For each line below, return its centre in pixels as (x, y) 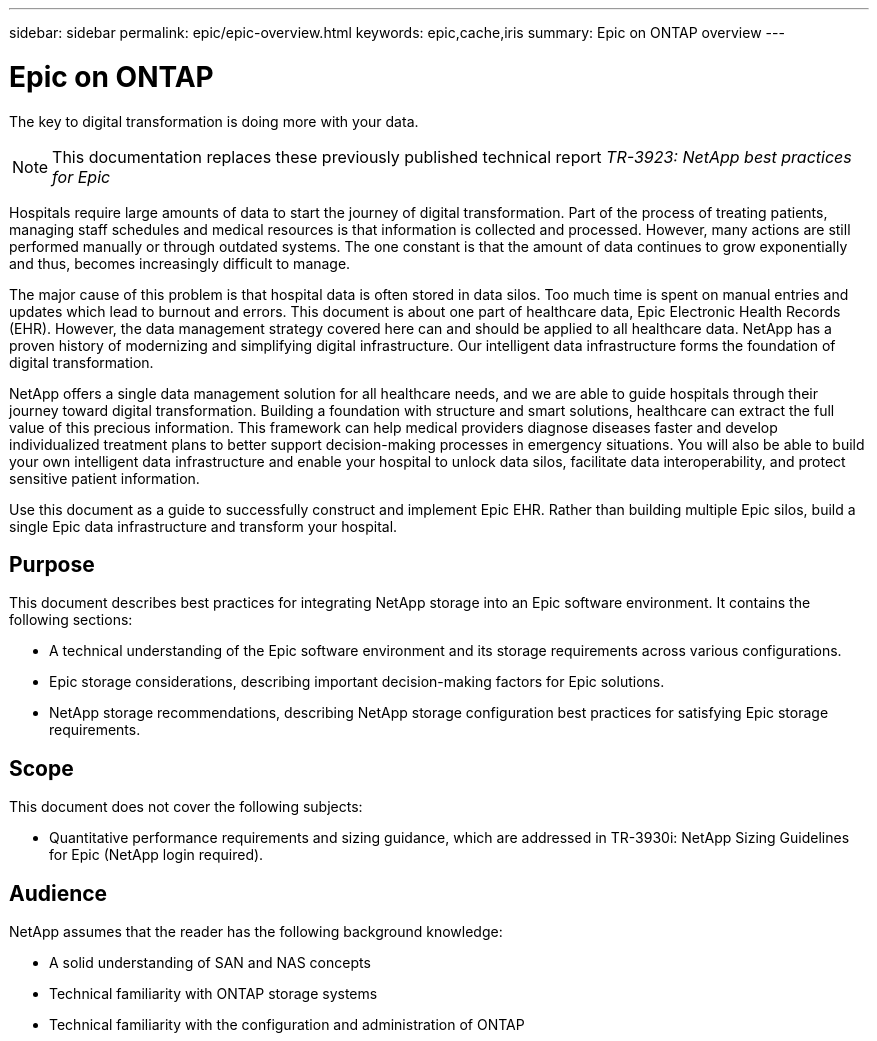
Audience (58, 893)
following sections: (71, 620)
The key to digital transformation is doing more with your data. (214, 121)
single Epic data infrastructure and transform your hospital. (203, 526)
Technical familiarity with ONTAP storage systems (213, 994)
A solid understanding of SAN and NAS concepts (210, 963)
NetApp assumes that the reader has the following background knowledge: (256, 932)
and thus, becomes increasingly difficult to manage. (180, 263)
